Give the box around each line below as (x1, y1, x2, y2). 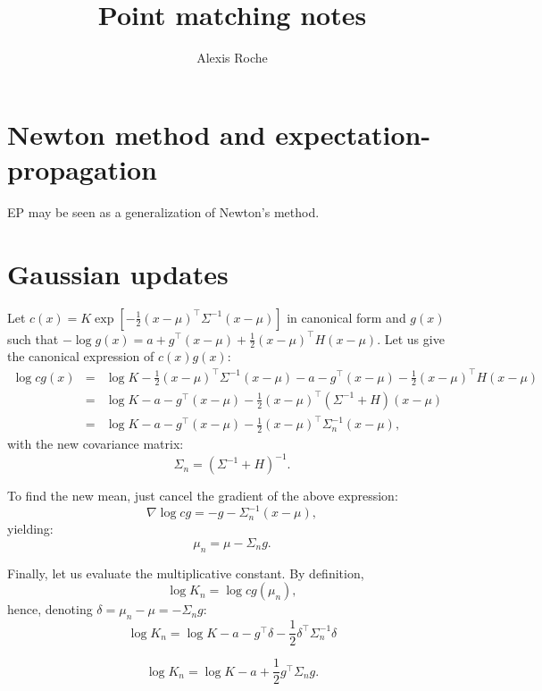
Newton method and (7, 115, 266, 152)
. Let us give (377, 329, 445, 348)
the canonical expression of (7, 347, 154, 366)
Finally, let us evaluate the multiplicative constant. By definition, (7, 563, 364, 582)
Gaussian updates (7, 255, 229, 291)
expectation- (275, 115, 431, 152)
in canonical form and (287, 308, 406, 326)
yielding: (7, 519, 54, 538)
